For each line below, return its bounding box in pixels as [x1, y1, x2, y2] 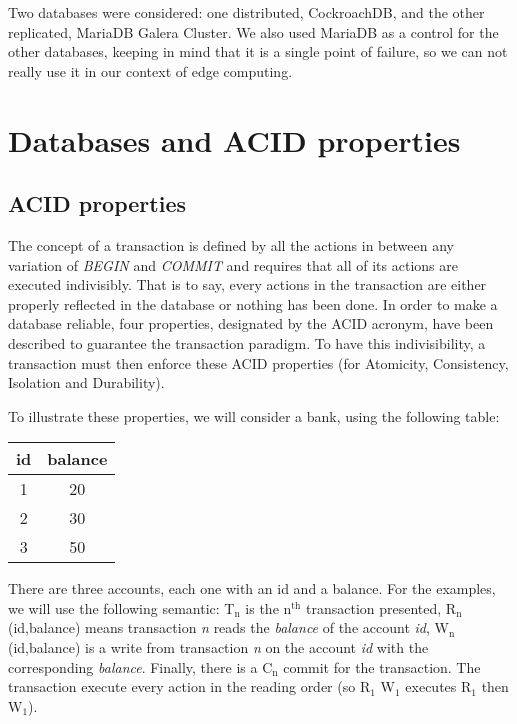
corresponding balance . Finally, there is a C [8, 656, 273, 677]
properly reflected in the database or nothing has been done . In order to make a [8, 293, 498, 314]
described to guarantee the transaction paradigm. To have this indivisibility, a [8, 332, 486, 353]
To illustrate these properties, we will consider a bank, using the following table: [8, 405, 500, 426]
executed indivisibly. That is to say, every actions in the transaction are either [8, 274, 487, 295]
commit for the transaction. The [283, 656, 481, 677]
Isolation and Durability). [8, 372, 165, 393]
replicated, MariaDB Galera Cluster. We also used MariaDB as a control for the [8, 21, 499, 42]
